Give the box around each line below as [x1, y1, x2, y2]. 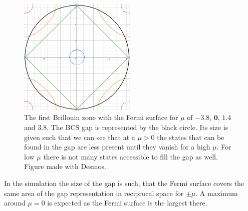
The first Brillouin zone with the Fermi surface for [24, 112, 178, 122]
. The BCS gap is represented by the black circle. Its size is [47, 121, 228, 132]
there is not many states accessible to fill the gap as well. [43, 151, 218, 161]
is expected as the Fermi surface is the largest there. [47, 197, 207, 208]
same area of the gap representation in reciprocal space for [4, 187, 184, 198]
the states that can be [157, 131, 224, 142]
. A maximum [195, 187, 238, 198]
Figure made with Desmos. [24, 161, 106, 171]
